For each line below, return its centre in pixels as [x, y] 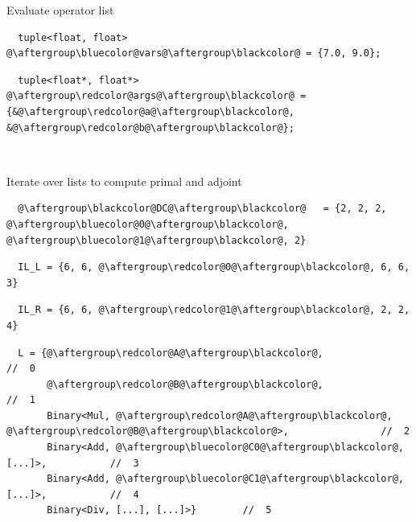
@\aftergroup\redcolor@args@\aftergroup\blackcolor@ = [157, 96]
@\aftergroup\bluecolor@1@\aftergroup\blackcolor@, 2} [157, 240]
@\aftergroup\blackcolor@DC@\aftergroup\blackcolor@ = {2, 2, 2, [202, 209]
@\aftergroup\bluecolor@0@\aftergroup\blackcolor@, [148, 224]
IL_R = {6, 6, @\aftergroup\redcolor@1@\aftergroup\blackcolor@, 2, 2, [214, 310]
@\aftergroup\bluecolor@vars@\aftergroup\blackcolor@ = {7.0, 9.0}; [194, 53]
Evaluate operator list [60, 10]
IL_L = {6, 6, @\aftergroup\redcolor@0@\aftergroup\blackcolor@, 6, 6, [214, 267]
